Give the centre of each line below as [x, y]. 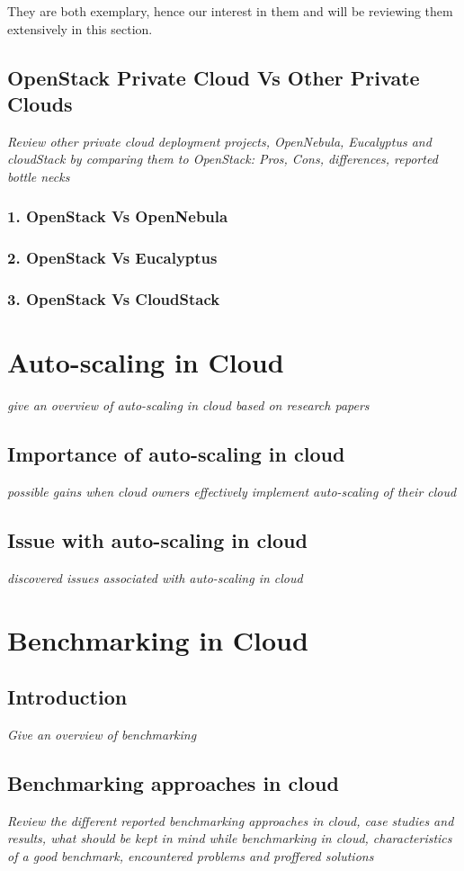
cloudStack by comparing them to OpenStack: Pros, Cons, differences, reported [223, 159]
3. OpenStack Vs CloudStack [114, 299]
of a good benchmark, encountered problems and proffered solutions [191, 855]
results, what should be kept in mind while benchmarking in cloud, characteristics [230, 838]
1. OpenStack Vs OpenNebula [118, 216]
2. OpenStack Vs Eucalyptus [112, 258]
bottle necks [39, 176]
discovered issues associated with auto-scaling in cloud [155, 577]
